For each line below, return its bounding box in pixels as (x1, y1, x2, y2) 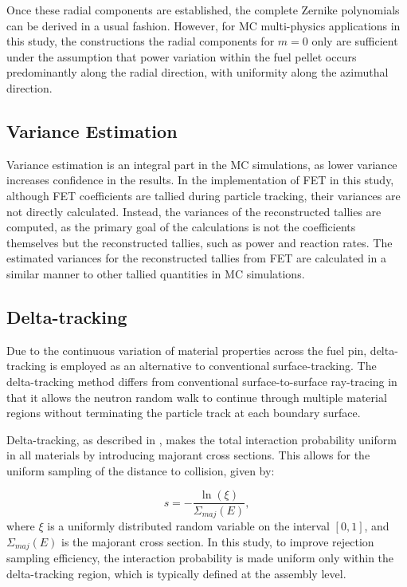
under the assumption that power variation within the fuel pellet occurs (6, 48, 357, 65)
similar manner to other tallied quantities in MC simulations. (6, 265, 305, 282)
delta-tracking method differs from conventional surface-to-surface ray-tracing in (6, 372, 397, 389)
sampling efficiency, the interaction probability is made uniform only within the (6, 550, 394, 566)
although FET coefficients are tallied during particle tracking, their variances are (6, 187, 401, 203)
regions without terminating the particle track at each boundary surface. (6, 404, 361, 421)
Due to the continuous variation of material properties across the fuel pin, (6, 341, 367, 358)
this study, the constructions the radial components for (6, 33, 275, 49)
